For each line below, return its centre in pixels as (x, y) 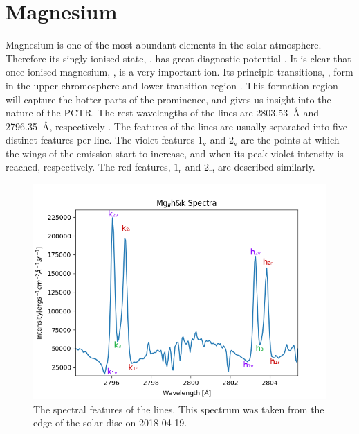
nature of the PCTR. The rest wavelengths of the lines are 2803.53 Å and (162, 113)
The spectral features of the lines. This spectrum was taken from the (179, 409)
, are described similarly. (264, 167)
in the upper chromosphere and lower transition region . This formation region (172, 85)
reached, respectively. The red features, (88, 167)
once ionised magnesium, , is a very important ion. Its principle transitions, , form (179, 72)
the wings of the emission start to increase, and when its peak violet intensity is (175, 153)
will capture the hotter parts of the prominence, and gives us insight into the (168, 99)
